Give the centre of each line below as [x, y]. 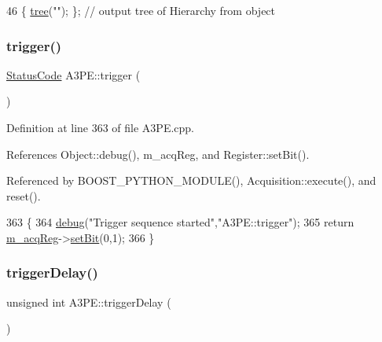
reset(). [24, 195]
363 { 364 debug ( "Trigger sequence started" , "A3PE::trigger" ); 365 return [180, 222]
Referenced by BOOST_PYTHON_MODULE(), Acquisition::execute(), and [191, 180]
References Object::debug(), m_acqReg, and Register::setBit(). [158, 154]
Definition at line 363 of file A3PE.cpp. [101, 127]
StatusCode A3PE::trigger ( [73, 74]
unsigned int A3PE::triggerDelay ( [89, 302]
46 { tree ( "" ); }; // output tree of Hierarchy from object [141, 10]
